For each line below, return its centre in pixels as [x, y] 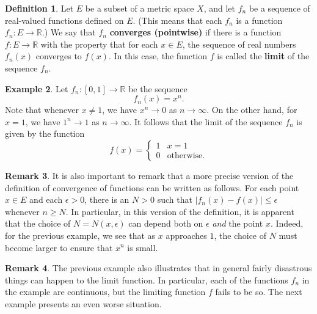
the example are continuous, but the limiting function [105, 292]
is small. [143, 247]
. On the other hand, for [252, 110]
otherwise [185, 156]
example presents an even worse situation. [83, 303]
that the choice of [38, 223]
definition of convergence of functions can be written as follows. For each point [152, 187]
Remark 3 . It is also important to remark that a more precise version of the [149, 175]
